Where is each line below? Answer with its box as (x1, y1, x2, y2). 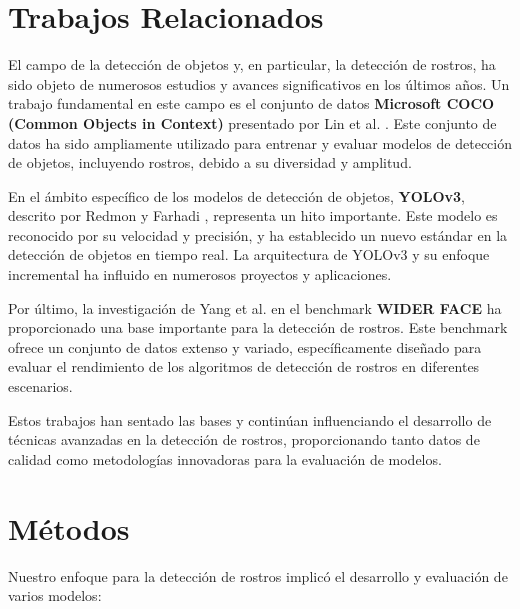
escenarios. (8, 376, 73, 397)
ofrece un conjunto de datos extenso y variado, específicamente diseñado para (8, 336, 482, 357)
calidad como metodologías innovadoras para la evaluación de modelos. (8, 448, 442, 469)
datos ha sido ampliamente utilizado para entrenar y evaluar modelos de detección (8, 132, 512, 153)
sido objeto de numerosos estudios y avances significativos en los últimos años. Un (8, 73, 510, 94)
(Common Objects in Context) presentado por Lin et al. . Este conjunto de (8, 112, 497, 133)
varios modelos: (8, 585, 102, 606)
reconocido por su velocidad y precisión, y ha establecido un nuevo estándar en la (8, 224, 508, 245)
